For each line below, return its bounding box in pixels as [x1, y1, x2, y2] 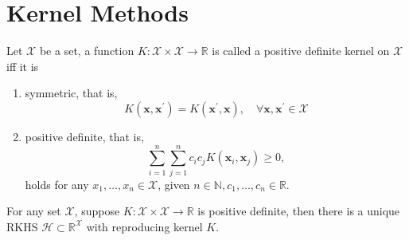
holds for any [25, 175, 89, 192]
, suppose [74, 203, 120, 219]
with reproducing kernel [86, 218, 203, 234]
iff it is [6, 57, 39, 74]
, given [158, 175, 190, 192]
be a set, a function [39, 42, 134, 59]
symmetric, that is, [25, 85, 118, 101]
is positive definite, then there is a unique [197, 203, 400, 219]
